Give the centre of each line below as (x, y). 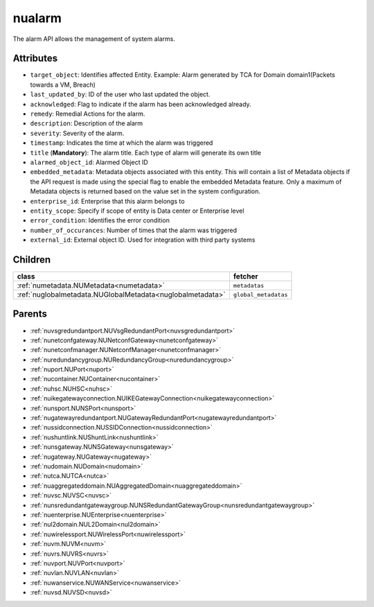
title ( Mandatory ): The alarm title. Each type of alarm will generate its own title (146, 152)
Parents (30, 314)
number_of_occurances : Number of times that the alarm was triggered (133, 230)
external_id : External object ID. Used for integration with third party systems (143, 240)
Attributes (35, 59)
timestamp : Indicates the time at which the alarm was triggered (122, 143)
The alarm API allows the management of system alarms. (94, 39)
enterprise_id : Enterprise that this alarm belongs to (107, 201)
